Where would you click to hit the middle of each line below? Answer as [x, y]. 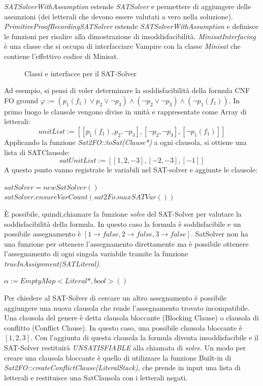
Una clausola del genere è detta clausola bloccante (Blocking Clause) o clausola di [131, 318]
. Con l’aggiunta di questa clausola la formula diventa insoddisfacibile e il [144, 337]
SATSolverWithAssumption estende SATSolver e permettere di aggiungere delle [128, 6]
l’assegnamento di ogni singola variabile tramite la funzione [96, 254]
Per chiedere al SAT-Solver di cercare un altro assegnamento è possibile [115, 298]
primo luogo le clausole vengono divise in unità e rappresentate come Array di [125, 111]
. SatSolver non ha [219, 234]
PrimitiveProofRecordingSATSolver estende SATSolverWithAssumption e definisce [131, 26]
